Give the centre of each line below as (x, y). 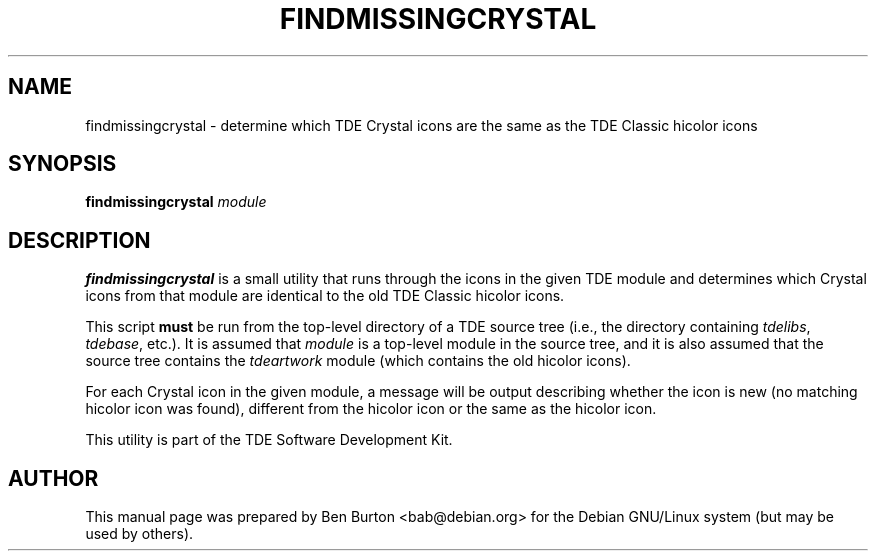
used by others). (139, 534)
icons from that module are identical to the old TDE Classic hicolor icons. (325, 296)
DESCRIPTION (79, 240)
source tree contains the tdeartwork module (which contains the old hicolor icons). (358, 361)
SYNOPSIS (62, 164)
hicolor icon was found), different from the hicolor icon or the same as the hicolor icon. (371, 409)
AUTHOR (53, 478)
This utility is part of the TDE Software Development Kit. (269, 440)
